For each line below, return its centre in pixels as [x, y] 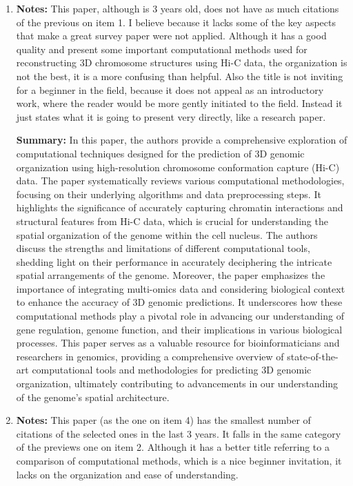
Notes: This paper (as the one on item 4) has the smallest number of [163, 420]
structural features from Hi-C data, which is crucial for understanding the [172, 221]
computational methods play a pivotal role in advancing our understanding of [180, 316]
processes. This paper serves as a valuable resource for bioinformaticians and [178, 343]
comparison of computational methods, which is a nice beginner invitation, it [179, 460]
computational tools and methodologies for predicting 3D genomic [172, 370]
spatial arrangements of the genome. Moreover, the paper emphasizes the [171, 275]
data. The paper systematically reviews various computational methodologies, [180, 181]
